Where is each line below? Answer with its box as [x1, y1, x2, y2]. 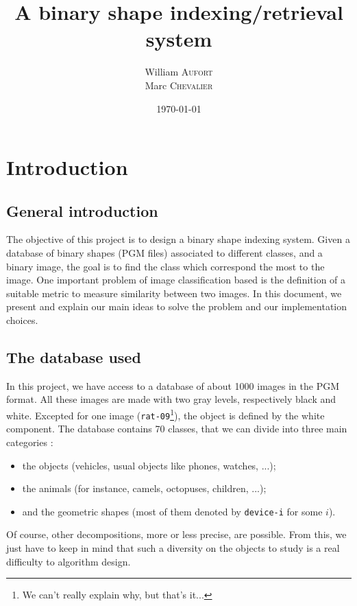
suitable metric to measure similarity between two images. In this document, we [6, 285, 342, 300]
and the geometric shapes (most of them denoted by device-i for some [22, 504, 323, 518]
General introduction [6, 200, 158, 221]
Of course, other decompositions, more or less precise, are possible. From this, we [6, 527, 347, 541]
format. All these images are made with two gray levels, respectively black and [6, 392, 336, 406]
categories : [6, 434, 53, 449]
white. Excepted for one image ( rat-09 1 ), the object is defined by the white [6, 406, 325, 422]
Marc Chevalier [145, 78, 213, 92]
